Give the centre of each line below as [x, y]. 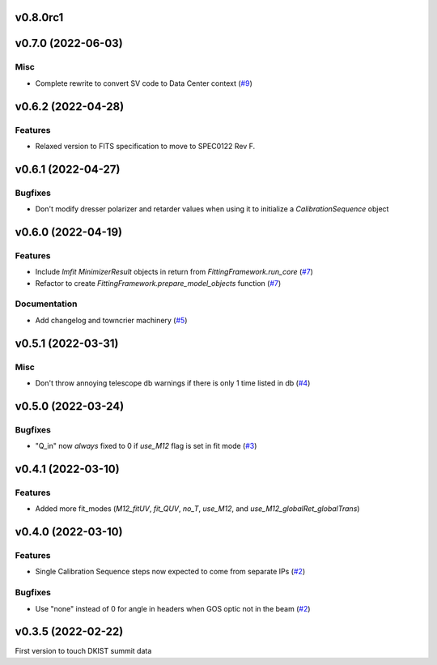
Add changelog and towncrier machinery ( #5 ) [111, 320]
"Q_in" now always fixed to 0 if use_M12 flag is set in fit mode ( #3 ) [146, 446]
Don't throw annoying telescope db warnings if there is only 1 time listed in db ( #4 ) [173, 383]
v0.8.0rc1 [39, 17]
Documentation [46, 304]
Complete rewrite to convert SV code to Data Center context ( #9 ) [144, 83]
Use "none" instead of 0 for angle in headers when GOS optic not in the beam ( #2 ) [173, 608]
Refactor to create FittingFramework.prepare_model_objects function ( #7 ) [158, 283]
